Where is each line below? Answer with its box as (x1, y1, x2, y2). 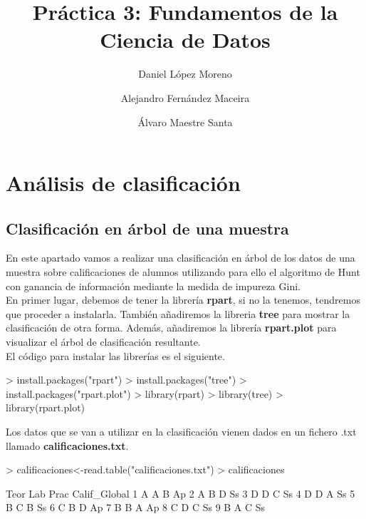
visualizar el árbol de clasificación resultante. (6, 334, 201, 349)
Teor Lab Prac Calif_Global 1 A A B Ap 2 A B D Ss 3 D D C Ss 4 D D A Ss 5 (6, 485, 355, 500)
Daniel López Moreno (138, 66, 232, 81)
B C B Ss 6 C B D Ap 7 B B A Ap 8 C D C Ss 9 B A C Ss (6, 500, 266, 515)
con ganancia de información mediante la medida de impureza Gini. (6, 278, 300, 293)
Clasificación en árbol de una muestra (6, 217, 289, 239)
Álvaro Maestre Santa (137, 114, 233, 129)
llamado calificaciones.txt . (6, 438, 129, 453)
